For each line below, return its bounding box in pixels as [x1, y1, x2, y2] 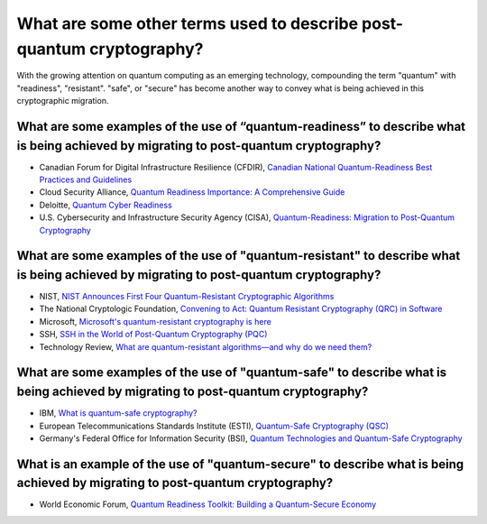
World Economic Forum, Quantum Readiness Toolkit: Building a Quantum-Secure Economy [39, 499, 377, 510]
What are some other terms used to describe [16, 14, 359, 33]
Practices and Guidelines [39, 174, 133, 185]
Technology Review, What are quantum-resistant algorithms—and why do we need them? [39, 341, 372, 352]
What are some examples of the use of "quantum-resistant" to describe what [16, 248, 461, 263]
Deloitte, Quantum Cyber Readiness [39, 199, 173, 210]
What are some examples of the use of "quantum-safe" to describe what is [16, 365, 447, 381]
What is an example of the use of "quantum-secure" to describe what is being [16, 456, 464, 472]
